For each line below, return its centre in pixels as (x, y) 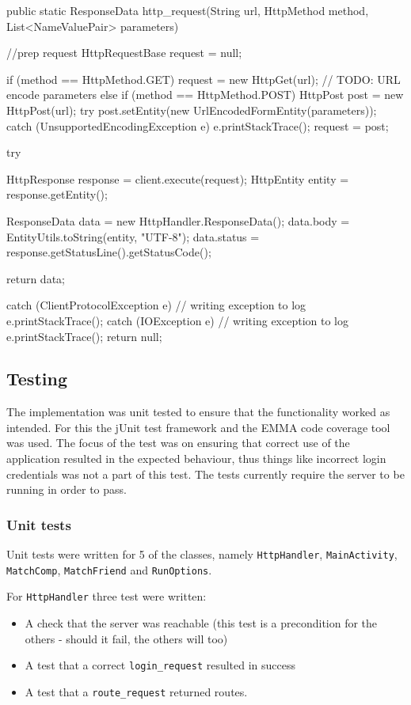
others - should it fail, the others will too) (126, 638)
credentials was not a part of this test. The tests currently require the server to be (205, 474)
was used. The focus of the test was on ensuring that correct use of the (178, 443)
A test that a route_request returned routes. (136, 691)
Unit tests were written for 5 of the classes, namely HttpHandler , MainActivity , (202, 554)
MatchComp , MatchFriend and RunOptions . (109, 569)
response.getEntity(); (57, 194)
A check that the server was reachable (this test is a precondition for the (201, 623)
